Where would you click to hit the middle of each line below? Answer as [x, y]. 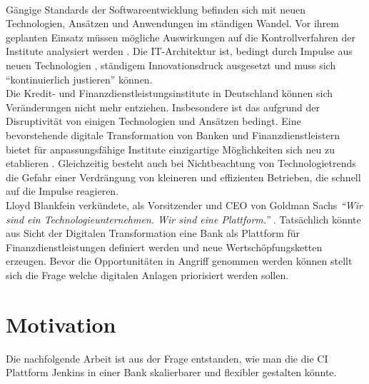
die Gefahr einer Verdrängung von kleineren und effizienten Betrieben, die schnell [183, 177]
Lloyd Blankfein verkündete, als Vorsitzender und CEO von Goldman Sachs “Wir [184, 204]
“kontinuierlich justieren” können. [79, 79]
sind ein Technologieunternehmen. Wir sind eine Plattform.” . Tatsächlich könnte [183, 219]
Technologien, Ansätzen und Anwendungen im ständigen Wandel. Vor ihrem [172, 23]
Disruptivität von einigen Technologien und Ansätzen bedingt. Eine [153, 121]
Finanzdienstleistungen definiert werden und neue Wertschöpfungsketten [164, 247]
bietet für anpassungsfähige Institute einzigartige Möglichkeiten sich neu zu [170, 149]
